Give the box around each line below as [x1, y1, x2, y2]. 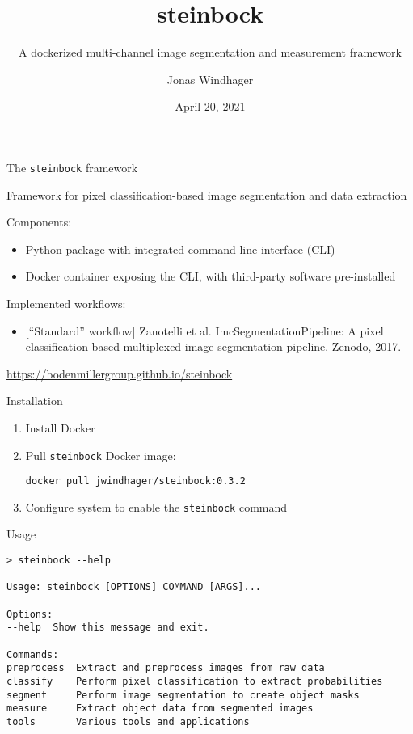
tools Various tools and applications [6, 715, 250, 728]
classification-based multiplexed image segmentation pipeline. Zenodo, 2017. [25, 338, 402, 355]
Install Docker [25, 419, 95, 436]
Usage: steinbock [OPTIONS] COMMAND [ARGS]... [6, 581, 261, 593]
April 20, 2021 [175, 98, 246, 115]
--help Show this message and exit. [6, 622, 209, 634]
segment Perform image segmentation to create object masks [6, 689, 360, 701]
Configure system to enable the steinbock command [25, 498, 288, 515]
